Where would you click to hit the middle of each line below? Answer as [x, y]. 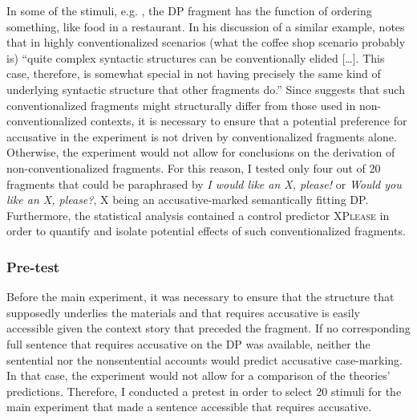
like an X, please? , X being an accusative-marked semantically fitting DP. [188, 200]
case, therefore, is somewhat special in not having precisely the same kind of [194, 73]
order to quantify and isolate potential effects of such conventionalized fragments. [206, 231]
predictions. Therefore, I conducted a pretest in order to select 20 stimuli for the [204, 391]
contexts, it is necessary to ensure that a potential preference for [249, 121]
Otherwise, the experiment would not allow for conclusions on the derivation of [201, 152]
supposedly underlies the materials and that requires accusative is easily [183, 312]
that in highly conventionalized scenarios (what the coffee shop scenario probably [206, 42]
